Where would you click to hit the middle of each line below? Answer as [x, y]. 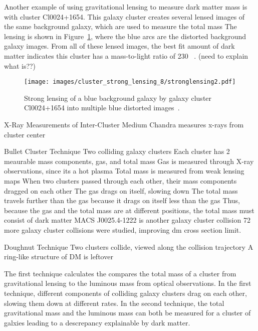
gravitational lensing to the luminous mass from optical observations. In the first [128, 283]
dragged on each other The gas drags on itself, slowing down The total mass [121, 190]
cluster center [25, 134]
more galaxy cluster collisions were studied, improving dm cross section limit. [123, 229]
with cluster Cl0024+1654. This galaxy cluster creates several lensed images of [124, 16]
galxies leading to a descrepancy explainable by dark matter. [97, 322]
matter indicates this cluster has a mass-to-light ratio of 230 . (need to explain [126, 55]
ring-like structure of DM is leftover [59, 257]
